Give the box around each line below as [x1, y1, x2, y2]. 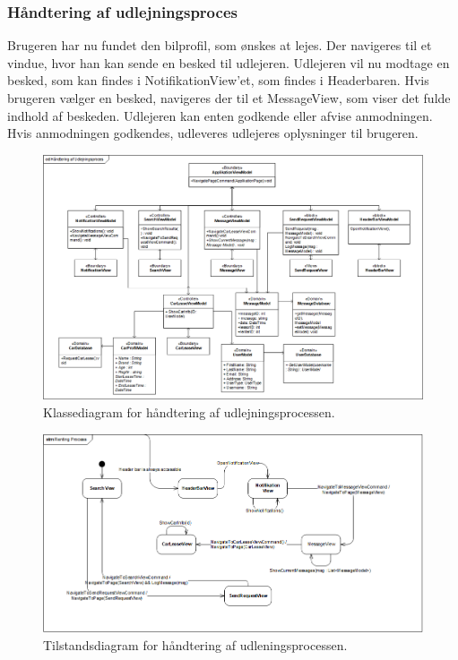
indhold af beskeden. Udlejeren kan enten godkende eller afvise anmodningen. [7, 106, 433, 124]
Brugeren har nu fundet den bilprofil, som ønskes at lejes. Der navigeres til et [7, 36, 432, 55]
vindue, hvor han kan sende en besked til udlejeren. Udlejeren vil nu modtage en [7, 53, 450, 72]
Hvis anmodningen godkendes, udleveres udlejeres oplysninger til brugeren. [7, 124, 419, 142]
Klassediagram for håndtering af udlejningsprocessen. [43, 403, 335, 422]
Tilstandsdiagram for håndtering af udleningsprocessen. [43, 635, 348, 654]
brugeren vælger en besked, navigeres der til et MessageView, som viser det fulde [7, 89, 451, 107]
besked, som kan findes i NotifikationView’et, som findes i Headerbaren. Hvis [7, 71, 429, 90]
